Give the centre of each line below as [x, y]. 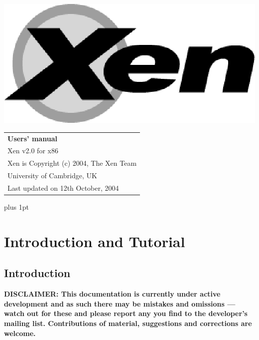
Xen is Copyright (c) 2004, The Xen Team [72, 163]
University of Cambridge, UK [52, 175]
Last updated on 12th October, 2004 [63, 187]
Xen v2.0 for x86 [33, 151]
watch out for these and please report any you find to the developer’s [126, 313]
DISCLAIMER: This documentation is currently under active [112, 294]
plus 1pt [16, 207]
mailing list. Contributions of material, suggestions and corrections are [128, 323]
